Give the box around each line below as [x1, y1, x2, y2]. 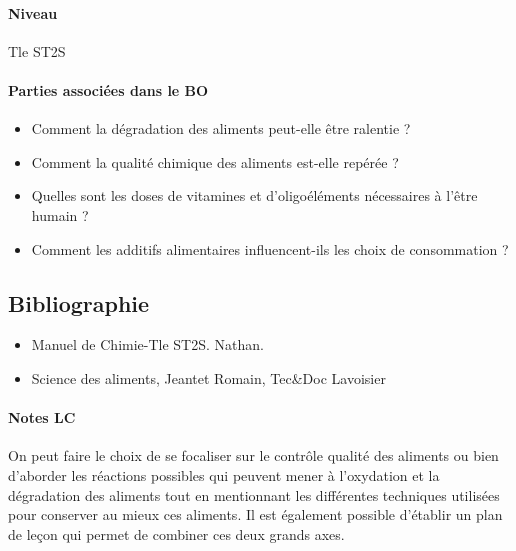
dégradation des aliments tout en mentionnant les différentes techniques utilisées [8, 484, 500, 505]
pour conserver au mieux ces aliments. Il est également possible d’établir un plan [8, 504, 503, 525]
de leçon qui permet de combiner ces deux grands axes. [8, 523, 345, 544]
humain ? [31, 204, 89, 225]
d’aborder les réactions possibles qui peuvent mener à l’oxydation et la [8, 464, 440, 485]
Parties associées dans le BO [8, 79, 209, 100]
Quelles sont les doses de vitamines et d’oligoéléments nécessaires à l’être [31, 185, 478, 206]
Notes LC [8, 407, 76, 428]
